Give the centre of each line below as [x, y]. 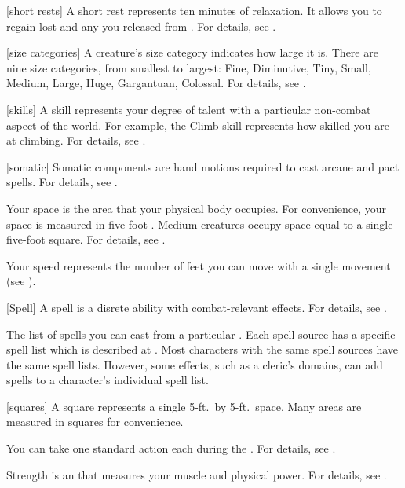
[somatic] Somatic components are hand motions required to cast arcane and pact [203, 166]
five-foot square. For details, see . [86, 239]
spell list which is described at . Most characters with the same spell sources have [202, 349]
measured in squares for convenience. [95, 422]
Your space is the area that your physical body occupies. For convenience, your [197, 208]
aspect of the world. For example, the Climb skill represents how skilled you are [198, 125]
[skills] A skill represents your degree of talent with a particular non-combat [189, 109]
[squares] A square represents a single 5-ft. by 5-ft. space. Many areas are [184, 406]
